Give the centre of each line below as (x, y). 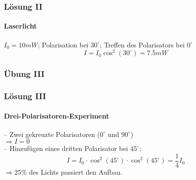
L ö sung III (25, 96)
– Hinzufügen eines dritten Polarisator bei (66, 148)
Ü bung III (24, 74)
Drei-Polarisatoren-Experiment (57, 115)
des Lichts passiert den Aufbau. (76, 172)
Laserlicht (21, 26)
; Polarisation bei (63, 44)
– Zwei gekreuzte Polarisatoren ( (52, 134)
